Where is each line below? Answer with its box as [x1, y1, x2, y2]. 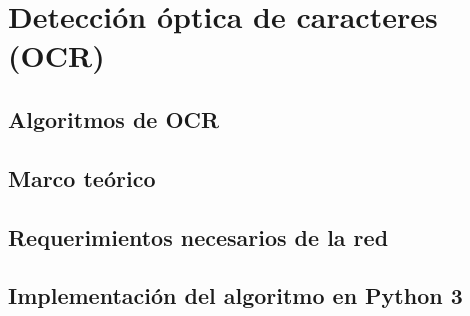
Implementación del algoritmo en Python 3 [8, 280, 463, 311]
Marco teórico [8, 162, 156, 193]
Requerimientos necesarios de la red [8, 221, 389, 252]
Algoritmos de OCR [8, 103, 220, 134]
